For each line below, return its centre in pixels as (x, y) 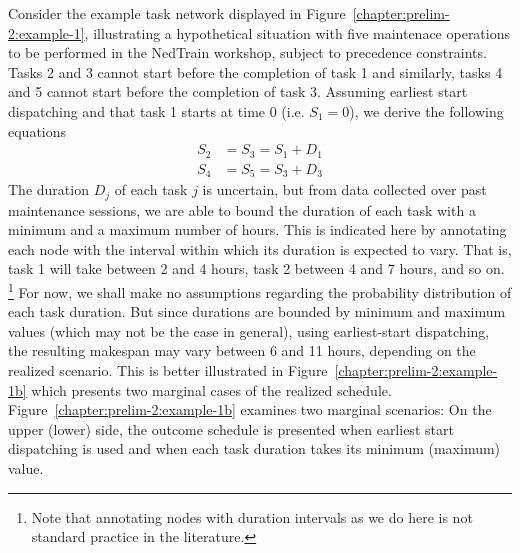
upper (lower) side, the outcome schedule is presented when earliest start (231, 428)
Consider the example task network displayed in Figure (177, 13)
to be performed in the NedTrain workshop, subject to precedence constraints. (247, 52)
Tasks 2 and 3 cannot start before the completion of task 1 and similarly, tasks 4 (255, 71)
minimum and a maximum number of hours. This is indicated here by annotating (257, 229)
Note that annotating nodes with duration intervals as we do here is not (252, 516)
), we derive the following (426, 110)
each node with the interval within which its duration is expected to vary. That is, (260, 248)
